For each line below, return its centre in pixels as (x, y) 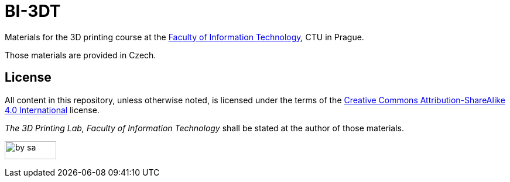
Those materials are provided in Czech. (81, 55)
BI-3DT (33, 11)
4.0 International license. (52, 110)
